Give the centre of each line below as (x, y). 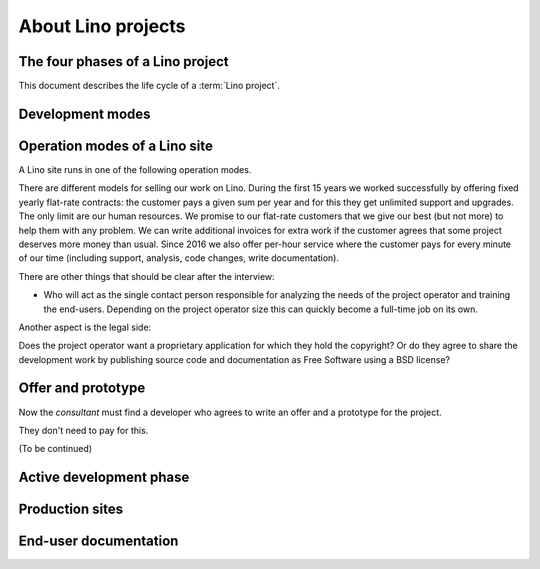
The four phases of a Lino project (123, 61)
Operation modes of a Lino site (116, 145)
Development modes (84, 113)
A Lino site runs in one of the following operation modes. (135, 169)
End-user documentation (98, 541)
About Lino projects (102, 26)
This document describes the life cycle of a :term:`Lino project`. (149, 86)
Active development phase (104, 477)
